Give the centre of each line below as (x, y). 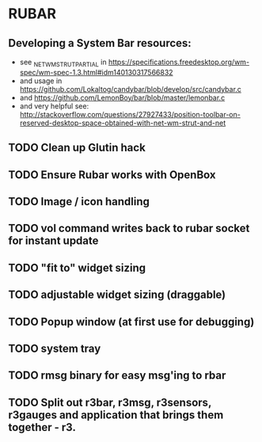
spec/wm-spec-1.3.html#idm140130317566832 (96, 72)
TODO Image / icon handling (79, 202)
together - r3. (42, 427)
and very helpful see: (54, 106)
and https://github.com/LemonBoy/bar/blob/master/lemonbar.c (122, 97)
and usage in (41, 81)
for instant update (53, 241)
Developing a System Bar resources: (100, 43)
